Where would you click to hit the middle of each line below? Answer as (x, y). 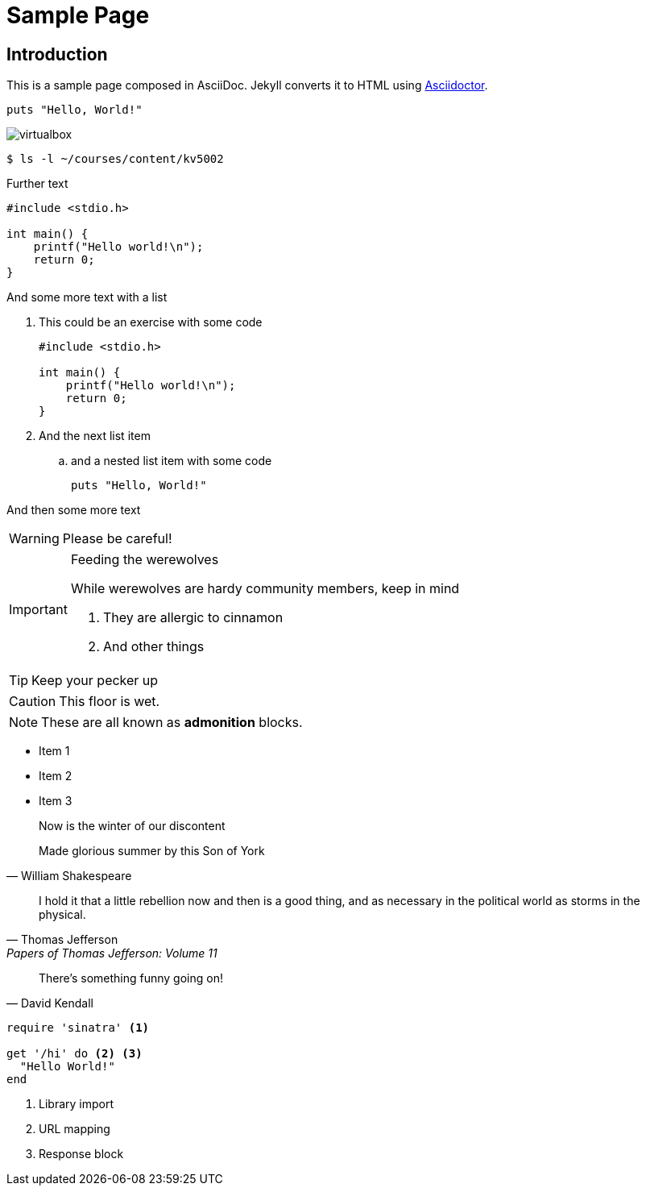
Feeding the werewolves (145, 560)
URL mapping (75, 1129)
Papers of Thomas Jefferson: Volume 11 (112, 953)
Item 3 (56, 801)
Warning (34, 539)
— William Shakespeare (69, 876)
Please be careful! (117, 539)
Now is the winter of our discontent (132, 826)
